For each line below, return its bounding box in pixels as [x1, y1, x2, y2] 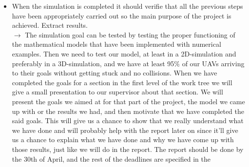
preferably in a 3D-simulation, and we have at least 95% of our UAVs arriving [12, 58, 245, 68]
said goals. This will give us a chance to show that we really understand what [12, 115, 244, 126]
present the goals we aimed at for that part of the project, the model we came [12, 96, 245, 106]
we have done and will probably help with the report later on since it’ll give [12, 125, 238, 135]
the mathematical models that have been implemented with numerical [12, 39, 221, 49]
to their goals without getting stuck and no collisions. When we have [12, 68, 217, 78]
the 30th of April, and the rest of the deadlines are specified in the [12, 153, 211, 164]
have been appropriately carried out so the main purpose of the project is [12, 10, 231, 20]
